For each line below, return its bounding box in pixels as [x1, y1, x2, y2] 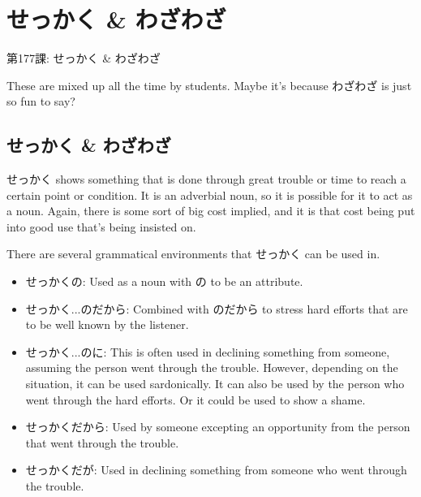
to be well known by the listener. [25, 316, 189, 333]
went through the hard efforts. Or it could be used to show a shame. [25, 391, 366, 408]
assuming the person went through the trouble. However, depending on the [25, 359, 398, 376]
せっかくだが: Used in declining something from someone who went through [25, 461, 407, 478]
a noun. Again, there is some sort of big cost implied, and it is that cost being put [6, 202, 415, 219]
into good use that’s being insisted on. [6, 218, 196, 235]
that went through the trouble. [25, 434, 179, 451]
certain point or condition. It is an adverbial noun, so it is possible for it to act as [6, 186, 413, 203]
